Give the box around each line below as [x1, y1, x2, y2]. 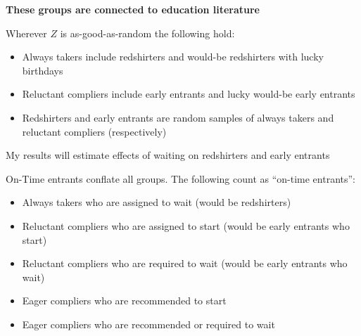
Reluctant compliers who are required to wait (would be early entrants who [22, 256, 348, 271]
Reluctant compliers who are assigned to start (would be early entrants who [22, 218, 350, 233]
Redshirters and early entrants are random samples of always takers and [22, 110, 334, 124]
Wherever [6, 25, 47, 40]
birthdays [22, 63, 63, 77]
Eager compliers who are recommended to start [22, 293, 227, 308]
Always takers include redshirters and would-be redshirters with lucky [22, 49, 324, 64]
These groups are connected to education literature [6, 2, 260, 16]
